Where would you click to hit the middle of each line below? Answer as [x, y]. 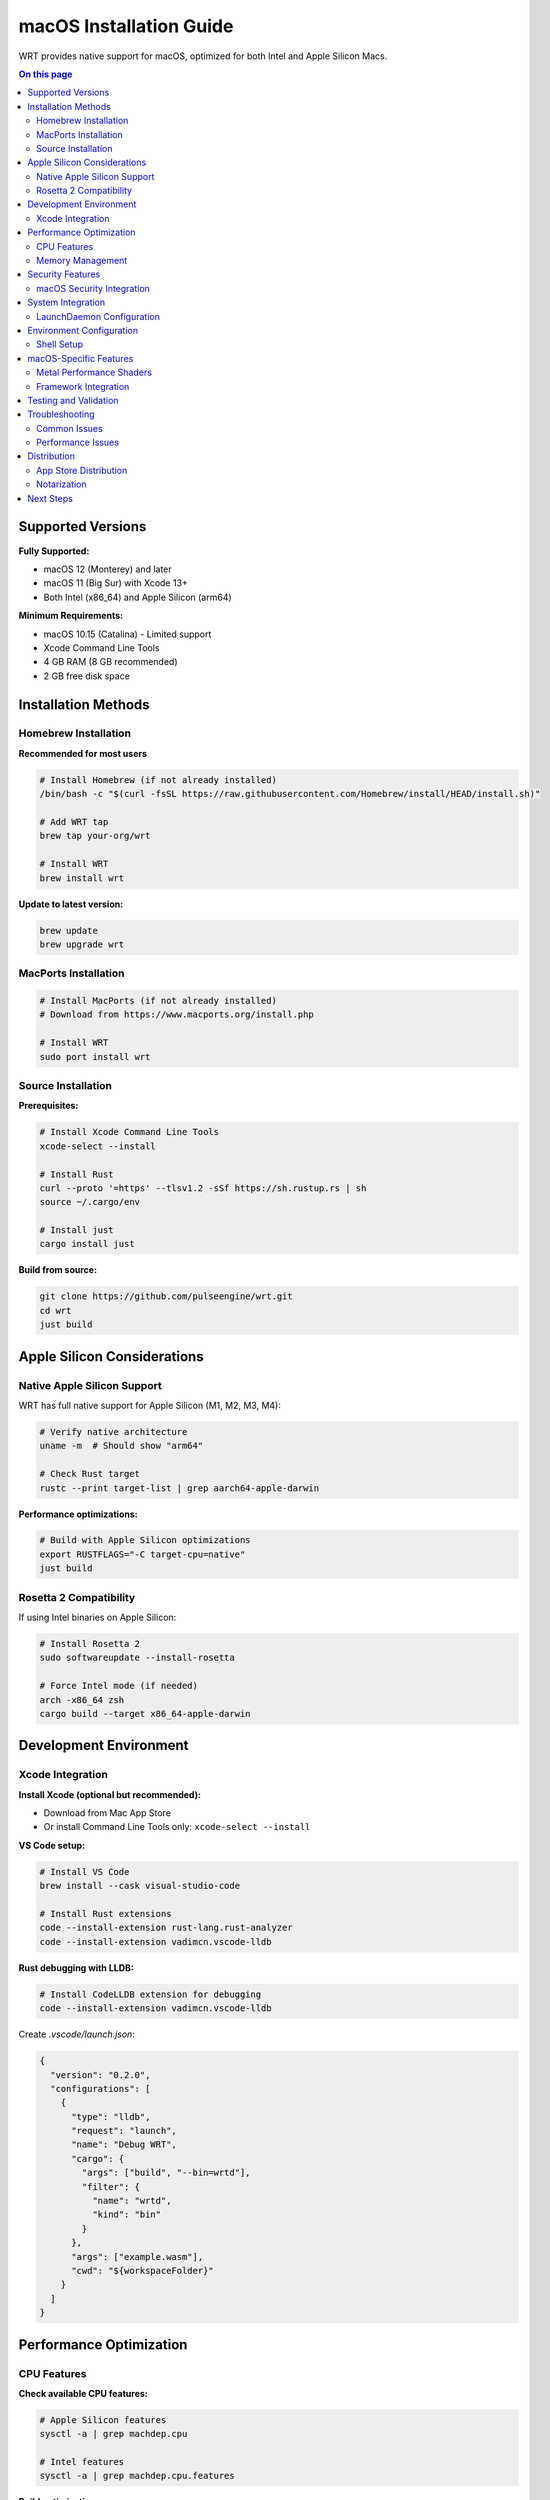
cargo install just [87, 1244]
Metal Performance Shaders [94, 372]
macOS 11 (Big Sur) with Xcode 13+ [116, 583]
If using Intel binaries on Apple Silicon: [97, 1617]
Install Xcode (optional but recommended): [110, 1794]
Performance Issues [78, 442]
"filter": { [110, 2186]
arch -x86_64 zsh [82, 1699]
